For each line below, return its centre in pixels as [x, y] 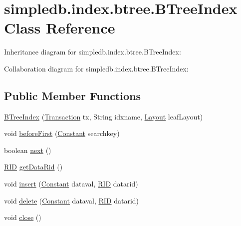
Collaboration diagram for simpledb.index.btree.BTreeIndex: [96, 68]
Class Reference [60, 28]
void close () [23, 217]
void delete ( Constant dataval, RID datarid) [72, 200]
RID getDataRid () [33, 167]
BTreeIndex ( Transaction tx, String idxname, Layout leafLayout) [104, 116]
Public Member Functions [72, 95]
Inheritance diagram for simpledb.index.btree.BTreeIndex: [93, 52]
